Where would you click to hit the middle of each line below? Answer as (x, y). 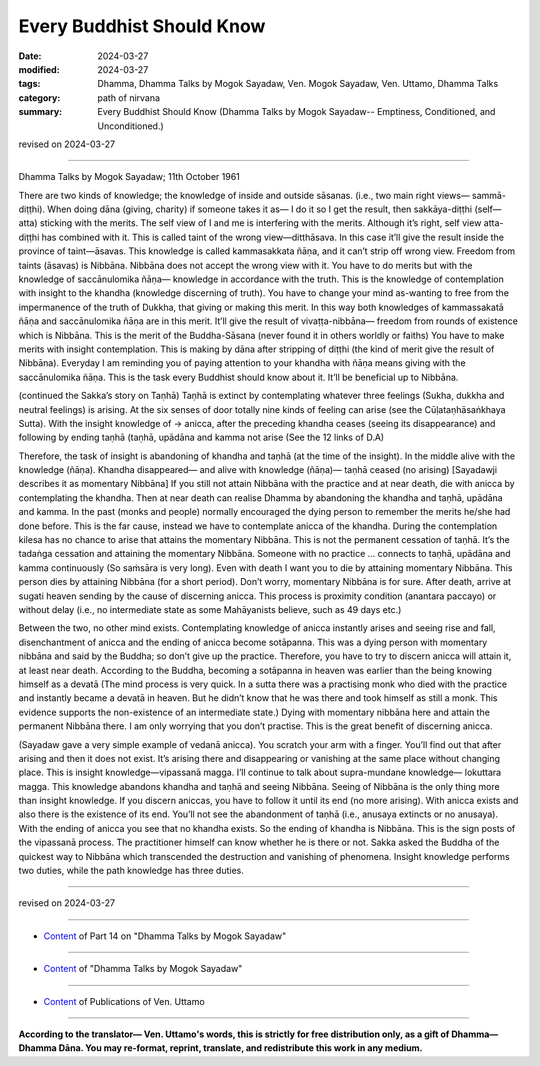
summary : (40, 112)
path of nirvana (128, 97)
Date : (30, 56)
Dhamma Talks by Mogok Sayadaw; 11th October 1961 (129, 177)
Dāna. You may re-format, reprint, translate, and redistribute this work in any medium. (241, 1048)
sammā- (489, 195)
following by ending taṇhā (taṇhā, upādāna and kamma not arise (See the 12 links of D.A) (201, 437)
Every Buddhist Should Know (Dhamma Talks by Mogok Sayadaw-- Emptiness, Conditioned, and (296, 112)
